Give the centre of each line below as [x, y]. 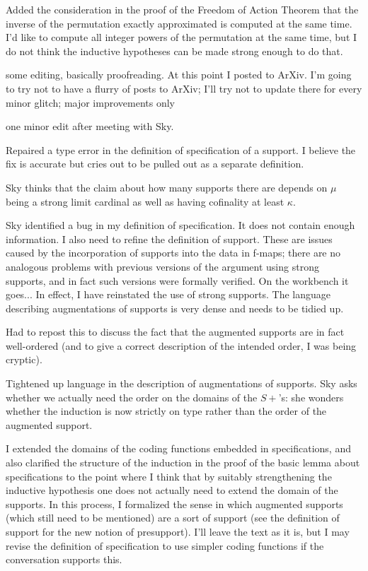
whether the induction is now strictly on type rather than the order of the [166, 411]
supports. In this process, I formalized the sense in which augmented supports [174, 504]
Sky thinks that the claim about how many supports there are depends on [167, 187]
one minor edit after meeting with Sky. [90, 126]
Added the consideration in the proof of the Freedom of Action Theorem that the [182, 9]
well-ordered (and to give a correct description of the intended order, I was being [181, 345]
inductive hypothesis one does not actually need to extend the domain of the [172, 490]
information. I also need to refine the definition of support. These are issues [169, 239]
